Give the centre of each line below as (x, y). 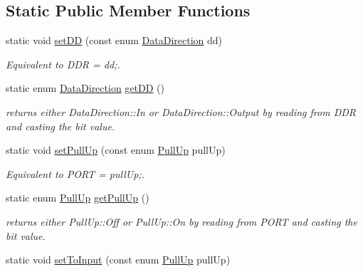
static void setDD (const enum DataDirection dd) (114, 40)
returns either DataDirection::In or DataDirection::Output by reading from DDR (181, 111)
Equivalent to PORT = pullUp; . (75, 173)
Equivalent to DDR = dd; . (63, 64)
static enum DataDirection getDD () (85, 88)
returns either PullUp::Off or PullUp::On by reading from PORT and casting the (181, 221)
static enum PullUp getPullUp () (78, 198)
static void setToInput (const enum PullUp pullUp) (118, 260)
